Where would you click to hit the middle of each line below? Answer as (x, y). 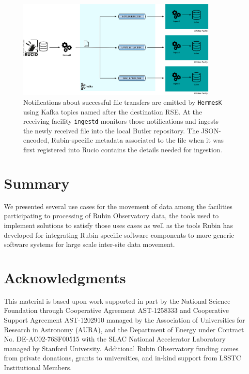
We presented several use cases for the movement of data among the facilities (118, 206)
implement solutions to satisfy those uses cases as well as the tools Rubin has (118, 225)
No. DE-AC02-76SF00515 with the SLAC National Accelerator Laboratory (115, 339)
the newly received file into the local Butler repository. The (111, 130)
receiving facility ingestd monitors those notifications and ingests (121, 121)
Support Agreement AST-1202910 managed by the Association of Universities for (124, 320)
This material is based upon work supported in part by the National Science (117, 301)
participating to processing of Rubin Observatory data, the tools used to (111, 216)
